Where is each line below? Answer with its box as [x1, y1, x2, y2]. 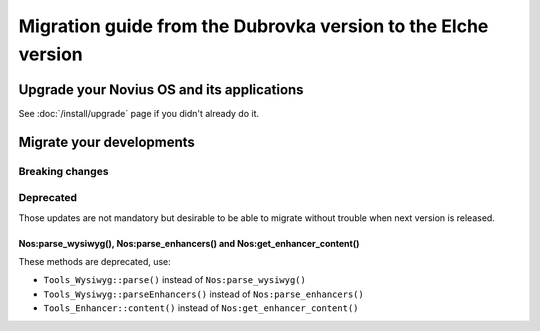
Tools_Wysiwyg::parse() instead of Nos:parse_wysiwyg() [43, 274, 307, 286]
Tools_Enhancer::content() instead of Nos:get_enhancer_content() [43, 302, 359, 314]
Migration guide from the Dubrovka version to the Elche [18, 15, 489, 37]
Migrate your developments [18, 133, 195, 150]
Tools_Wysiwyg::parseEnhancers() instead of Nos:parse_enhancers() [43, 288, 364, 300]
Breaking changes [18, 164, 109, 178]
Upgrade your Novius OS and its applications [18, 81, 304, 98]
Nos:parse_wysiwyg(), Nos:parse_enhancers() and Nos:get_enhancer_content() [18, 237, 360, 249]
